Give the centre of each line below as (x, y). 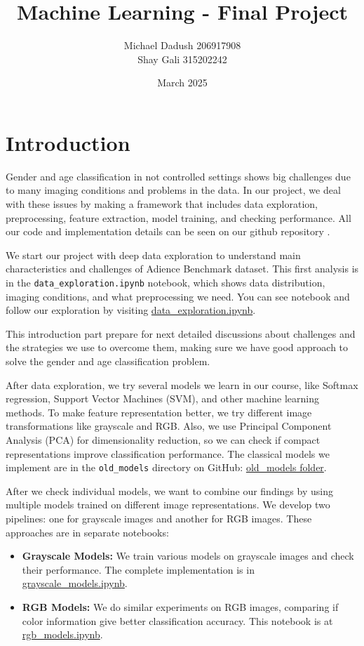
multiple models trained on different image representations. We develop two (168, 505)
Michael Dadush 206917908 (182, 45)
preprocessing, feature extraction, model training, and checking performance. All (178, 217)
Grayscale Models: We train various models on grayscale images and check (188, 556)
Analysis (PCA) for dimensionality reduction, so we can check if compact (163, 440)
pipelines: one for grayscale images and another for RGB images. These (159, 519)
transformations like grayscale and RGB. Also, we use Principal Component (169, 426)
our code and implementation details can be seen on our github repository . (168, 231)
